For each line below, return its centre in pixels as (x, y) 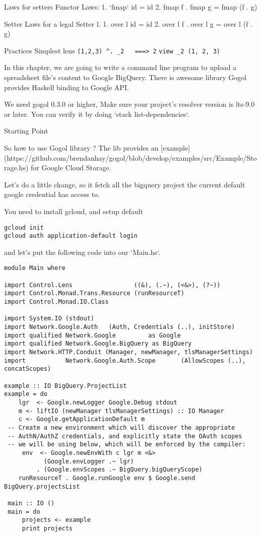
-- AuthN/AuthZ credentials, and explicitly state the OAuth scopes (125, 436)
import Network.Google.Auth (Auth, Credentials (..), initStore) (120, 327)
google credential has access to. (52, 194)
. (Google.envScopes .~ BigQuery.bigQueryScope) (119, 470)
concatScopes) (28, 369)
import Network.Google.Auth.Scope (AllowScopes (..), (125, 360)
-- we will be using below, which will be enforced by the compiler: (127, 445)
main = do (24, 512)
